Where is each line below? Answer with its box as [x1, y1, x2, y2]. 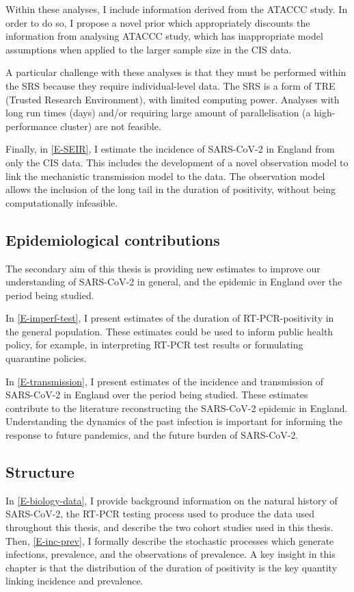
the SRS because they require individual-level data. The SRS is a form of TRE [5, 78, 336, 92]
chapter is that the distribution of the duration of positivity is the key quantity [5, 560, 338, 574]
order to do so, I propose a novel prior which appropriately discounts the [5, 15, 310, 29]
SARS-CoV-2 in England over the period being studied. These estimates [5, 387, 308, 402]
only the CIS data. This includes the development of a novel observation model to [5, 155, 349, 169]
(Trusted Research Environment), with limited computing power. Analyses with [5, 92, 340, 106]
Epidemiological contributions [5, 229, 220, 250]
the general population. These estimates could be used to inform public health [5, 324, 333, 338]
